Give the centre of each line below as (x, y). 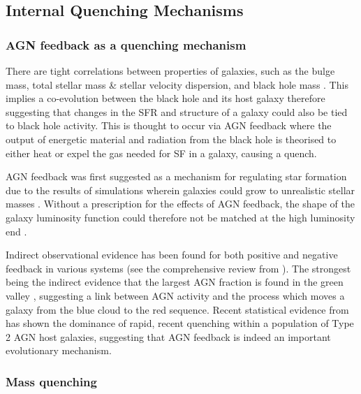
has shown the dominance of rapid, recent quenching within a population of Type (180, 323)
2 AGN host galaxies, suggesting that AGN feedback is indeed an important (168, 336)
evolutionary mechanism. (59, 350)
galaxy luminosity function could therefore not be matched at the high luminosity (180, 217)
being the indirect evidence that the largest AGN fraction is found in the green (175, 282)
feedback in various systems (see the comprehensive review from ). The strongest (178, 268)
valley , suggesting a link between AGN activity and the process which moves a (175, 295)
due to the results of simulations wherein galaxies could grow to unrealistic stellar (180, 190)
